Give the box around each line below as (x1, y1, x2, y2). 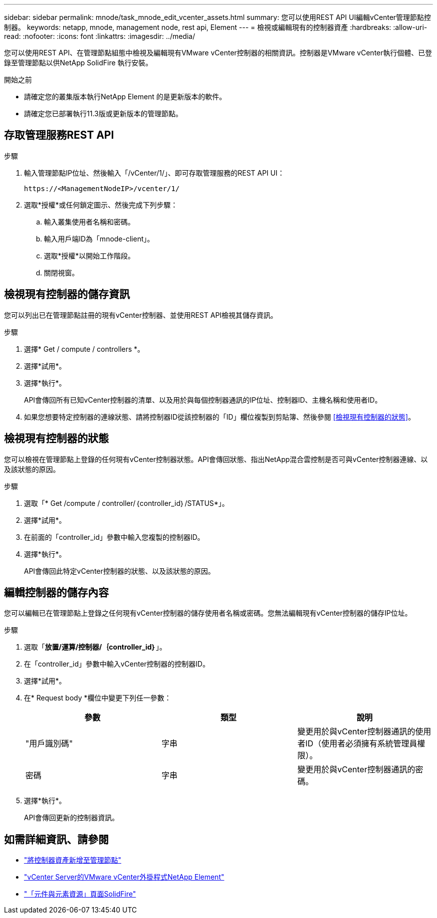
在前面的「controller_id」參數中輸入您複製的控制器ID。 (24, 532, 205, 541)
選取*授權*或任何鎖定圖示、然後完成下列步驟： (24, 200, 178, 209)
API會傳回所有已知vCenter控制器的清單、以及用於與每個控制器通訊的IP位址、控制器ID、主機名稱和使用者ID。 (24, 395, 382, 404)
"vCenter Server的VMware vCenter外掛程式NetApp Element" (24, 873, 224, 882)
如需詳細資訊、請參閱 (4, 833, 109, 846)
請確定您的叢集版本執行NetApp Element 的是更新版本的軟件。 (24, 92, 226, 101)
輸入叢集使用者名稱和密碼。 (44, 217, 135, 226)
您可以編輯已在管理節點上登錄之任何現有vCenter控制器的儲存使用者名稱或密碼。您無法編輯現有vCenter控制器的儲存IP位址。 (4, 609, 412, 618)
